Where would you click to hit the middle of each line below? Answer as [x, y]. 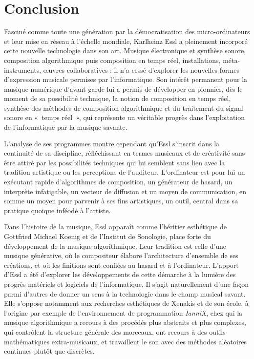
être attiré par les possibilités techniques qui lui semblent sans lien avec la [115, 162]
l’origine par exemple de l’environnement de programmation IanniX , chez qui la [123, 312]
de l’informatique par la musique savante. [66, 127]
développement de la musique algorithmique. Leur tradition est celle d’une [115, 246]
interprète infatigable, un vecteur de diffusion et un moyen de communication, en [125, 191]
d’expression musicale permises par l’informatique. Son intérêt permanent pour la [126, 79]
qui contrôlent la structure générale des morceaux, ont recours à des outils [115, 331]
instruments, [23, 70]
